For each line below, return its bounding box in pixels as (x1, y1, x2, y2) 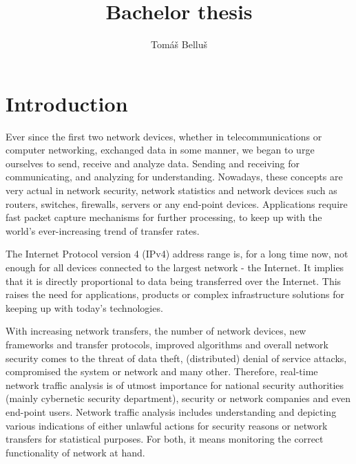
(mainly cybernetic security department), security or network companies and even (6, 391, 350, 405)
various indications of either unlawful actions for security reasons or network (6, 418, 328, 432)
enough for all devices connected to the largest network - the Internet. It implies (6, 260, 344, 274)
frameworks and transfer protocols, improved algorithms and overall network (6, 337, 328, 351)
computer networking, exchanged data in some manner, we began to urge (6, 143, 315, 157)
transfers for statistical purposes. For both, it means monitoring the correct (6, 432, 324, 446)
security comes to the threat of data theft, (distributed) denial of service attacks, (6, 350, 347, 365)
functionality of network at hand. (6, 445, 145, 459)
